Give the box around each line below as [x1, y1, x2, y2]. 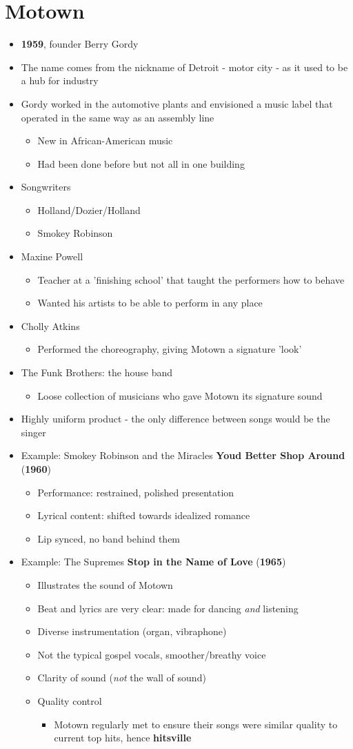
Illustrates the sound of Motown [37, 577, 173, 592]
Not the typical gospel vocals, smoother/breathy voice [37, 647, 266, 661]
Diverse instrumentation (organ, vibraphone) [37, 624, 227, 639]
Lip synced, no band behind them [37, 531, 181, 545]
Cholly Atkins [21, 318, 80, 333]
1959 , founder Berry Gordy [21, 37, 139, 51]
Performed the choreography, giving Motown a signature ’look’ [37, 342, 302, 356]
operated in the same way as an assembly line [21, 110, 214, 124]
